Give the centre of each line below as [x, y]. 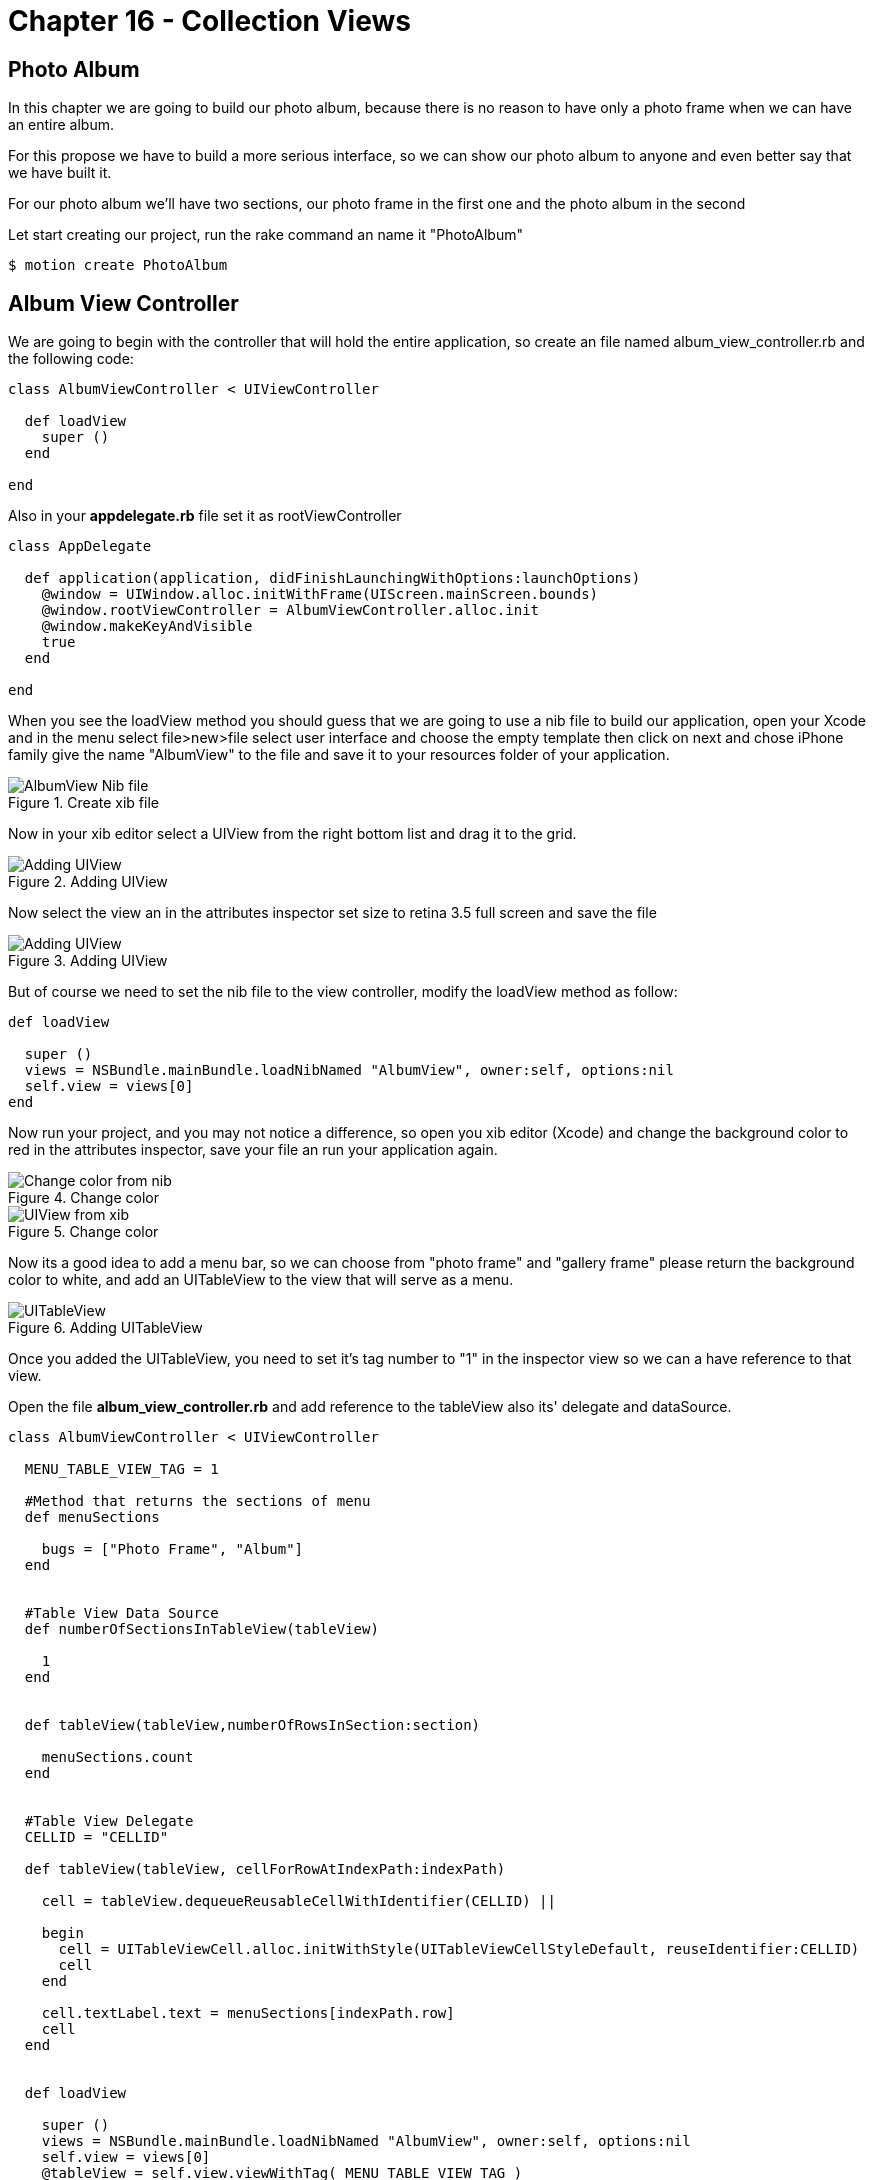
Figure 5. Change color [83, 1232]
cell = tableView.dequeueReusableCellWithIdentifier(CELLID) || [298, 1901]
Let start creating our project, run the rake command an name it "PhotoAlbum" [265, 235]
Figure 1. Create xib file [83, 803]
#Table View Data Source [121, 1613]
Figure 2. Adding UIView [88, 882]
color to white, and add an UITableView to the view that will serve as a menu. [261, 1280]
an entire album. [61, 125]
